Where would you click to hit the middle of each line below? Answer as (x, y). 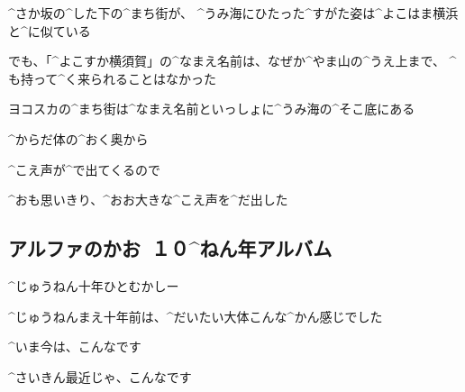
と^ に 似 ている (50, 30)
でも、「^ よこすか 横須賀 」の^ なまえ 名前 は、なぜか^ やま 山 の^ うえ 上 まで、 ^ (232, 61)
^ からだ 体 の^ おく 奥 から (78, 138)
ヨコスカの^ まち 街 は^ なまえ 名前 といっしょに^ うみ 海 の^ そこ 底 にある (212, 109)
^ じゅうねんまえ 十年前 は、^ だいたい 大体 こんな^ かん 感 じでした (196, 316)
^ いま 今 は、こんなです (75, 346)
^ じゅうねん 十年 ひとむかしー (94, 285)
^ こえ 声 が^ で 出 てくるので (84, 169)
